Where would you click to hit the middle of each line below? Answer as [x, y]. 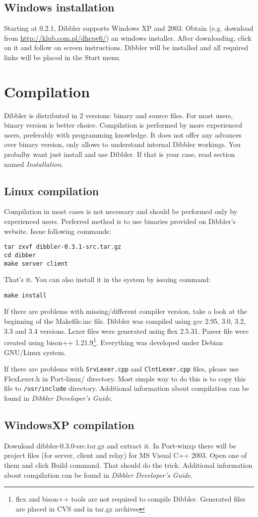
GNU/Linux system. [35, 352]
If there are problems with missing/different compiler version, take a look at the [126, 311]
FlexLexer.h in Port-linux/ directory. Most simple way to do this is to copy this [125, 378]
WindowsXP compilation [69, 424]
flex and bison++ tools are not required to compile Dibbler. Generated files [130, 499]
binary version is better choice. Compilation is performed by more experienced [123, 125]
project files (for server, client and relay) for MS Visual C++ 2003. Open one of [126, 455]
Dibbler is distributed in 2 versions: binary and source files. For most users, [119, 115]
